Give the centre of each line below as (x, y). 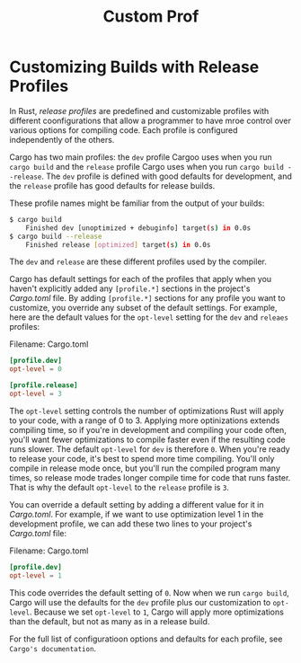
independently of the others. (62, 139)
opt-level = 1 (36, 575)
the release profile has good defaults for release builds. (112, 185)
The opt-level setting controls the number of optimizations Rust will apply (147, 411)
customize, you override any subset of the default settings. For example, (143, 308)
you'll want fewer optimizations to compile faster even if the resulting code (147, 439)
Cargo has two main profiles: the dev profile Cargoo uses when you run (141, 157)
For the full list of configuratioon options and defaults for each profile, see (146, 639)
